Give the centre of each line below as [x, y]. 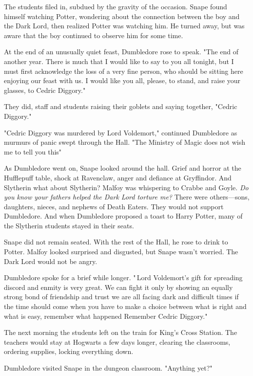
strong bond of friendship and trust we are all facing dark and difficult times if [121, 297]
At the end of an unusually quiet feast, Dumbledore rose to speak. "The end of [121, 52]
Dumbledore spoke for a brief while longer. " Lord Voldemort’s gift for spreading [123, 277]
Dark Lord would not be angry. [51, 261]
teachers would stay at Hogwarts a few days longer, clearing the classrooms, [117, 342]
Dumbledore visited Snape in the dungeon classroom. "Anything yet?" [108, 368]
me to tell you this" [33, 151]
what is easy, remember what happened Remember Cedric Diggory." [106, 316]
